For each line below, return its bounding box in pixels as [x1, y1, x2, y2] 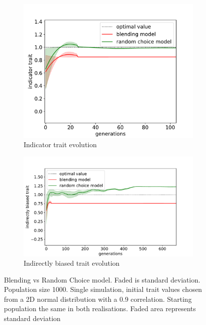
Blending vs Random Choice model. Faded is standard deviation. [4, 274, 201, 284]
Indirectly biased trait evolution [24, 258, 120, 268]
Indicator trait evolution [24, 139, 97, 150]
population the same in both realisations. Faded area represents [4, 303, 196, 314]
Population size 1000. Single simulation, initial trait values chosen [4, 284, 202, 294]
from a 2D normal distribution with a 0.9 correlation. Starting [4, 293, 192, 304]
